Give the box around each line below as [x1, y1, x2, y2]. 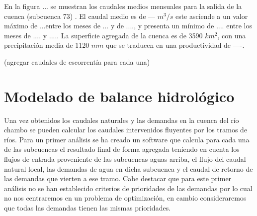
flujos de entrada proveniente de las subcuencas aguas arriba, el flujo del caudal [4, 154, 246, 164]
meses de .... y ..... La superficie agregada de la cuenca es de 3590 [4, 30, 203, 40]
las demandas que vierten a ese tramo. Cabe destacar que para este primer [4, 173, 232, 184]
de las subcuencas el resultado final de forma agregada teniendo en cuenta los [4, 144, 240, 154]
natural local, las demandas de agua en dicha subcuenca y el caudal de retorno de [4, 163, 253, 174]
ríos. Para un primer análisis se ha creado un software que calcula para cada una [4, 134, 250, 144]
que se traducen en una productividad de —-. [106, 40, 245, 50]
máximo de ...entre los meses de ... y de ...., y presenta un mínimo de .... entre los [4, 20, 252, 31]
